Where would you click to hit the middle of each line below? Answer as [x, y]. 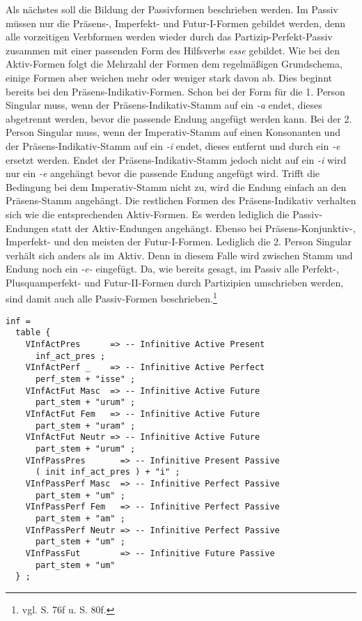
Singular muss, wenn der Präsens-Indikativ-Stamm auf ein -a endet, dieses [164, 105]
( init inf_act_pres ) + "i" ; [108, 472]
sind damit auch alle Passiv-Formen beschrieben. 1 [111, 298]
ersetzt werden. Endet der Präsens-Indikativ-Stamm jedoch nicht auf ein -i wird [176, 159]
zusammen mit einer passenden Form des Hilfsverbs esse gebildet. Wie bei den [173, 50]
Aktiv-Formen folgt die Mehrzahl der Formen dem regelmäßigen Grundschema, [174, 64]
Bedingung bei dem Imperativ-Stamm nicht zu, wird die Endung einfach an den [176, 186]
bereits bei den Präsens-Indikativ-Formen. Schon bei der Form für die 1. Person [175, 91]
